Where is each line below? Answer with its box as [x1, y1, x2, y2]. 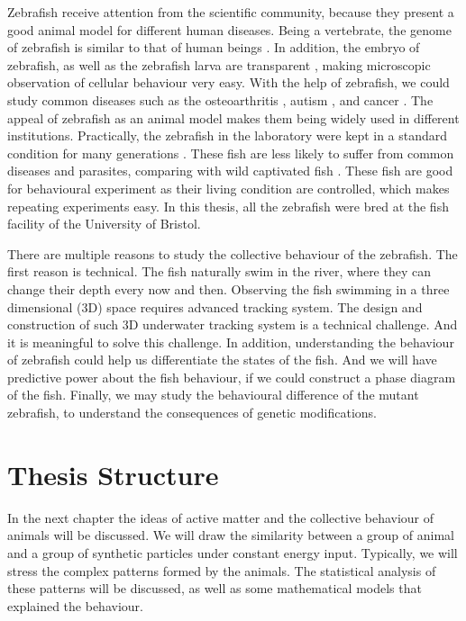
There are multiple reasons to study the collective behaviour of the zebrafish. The [7, 244, 458, 263]
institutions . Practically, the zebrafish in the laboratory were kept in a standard [7, 126, 448, 145]
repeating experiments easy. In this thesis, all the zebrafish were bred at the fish [7, 196, 449, 215]
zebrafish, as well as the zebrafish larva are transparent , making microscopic [7, 55, 431, 74]
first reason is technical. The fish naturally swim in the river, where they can [7, 262, 431, 281]
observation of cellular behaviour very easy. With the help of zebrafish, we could [7, 73, 450, 92]
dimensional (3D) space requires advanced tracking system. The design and [7, 297, 423, 316]
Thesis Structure [7, 455, 219, 492]
